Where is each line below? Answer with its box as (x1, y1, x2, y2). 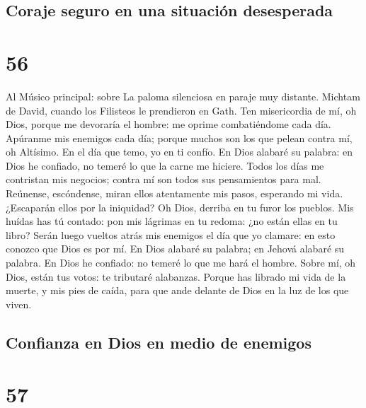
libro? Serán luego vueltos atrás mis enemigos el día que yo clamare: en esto (6, 227, 336, 242)
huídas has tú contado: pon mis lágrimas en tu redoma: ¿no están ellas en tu (6, 214, 338, 228)
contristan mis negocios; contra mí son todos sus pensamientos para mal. (6, 172, 321, 187)
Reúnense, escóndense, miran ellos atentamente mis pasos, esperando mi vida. (6, 186, 343, 201)
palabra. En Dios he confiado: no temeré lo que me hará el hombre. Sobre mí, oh (6, 255, 356, 270)
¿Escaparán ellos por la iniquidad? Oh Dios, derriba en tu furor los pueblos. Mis (6, 199, 354, 214)
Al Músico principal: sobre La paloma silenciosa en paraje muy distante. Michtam (6, 88, 360, 103)
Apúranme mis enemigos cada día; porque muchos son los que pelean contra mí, (6, 130, 353, 145)
